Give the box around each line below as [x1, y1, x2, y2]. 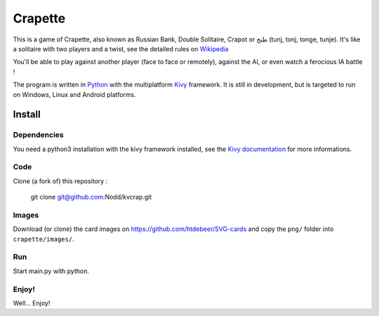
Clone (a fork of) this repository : [13, 176, 108, 185]
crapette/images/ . [13, 235, 74, 243]
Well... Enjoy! [13, 299, 51, 307]
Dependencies [13, 130, 65, 140]
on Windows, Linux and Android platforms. [13, 90, 136, 98]
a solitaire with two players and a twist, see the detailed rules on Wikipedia [13, 44, 229, 53]
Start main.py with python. [13, 267, 89, 275]
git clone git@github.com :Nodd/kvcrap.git [30, 193, 152, 202]
